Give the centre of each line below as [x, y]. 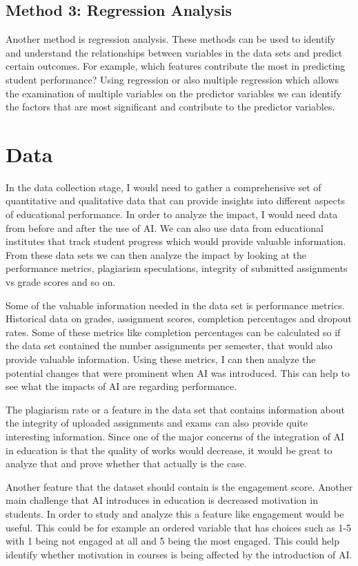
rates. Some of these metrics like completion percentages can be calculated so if [173, 332]
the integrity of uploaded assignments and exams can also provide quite [157, 423]
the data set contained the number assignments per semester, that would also [169, 345]
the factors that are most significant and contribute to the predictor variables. [170, 107]
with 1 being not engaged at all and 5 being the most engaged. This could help [172, 541]
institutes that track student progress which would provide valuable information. [176, 241]
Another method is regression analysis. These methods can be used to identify [171, 39]
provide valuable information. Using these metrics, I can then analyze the [161, 359]
